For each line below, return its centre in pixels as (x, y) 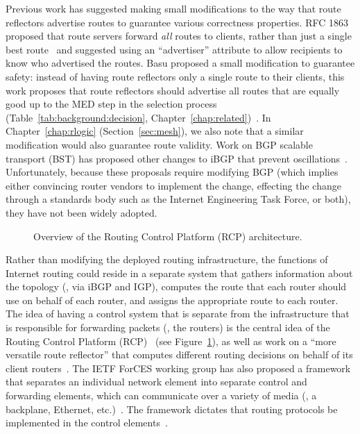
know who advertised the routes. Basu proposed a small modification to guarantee (180, 63)
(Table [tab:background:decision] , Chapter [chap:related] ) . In (138, 117)
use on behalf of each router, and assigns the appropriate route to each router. (172, 300)
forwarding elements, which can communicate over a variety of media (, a (161, 395)
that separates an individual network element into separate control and (156, 382)
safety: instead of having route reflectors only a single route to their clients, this (175, 76)
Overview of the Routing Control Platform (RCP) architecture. (168, 236)
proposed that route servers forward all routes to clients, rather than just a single (179, 36)
